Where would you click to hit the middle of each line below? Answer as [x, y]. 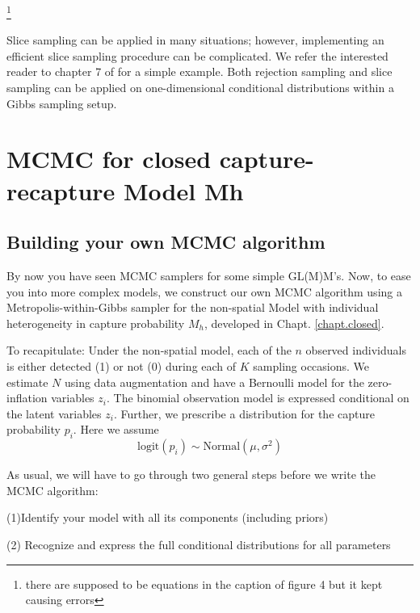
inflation [27, 398]
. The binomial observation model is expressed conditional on [258, 398]
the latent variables [54, 413]
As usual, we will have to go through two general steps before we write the [191, 474]
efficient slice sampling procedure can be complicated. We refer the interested [197, 55]
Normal [222, 447]
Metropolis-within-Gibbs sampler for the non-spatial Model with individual [193, 307]
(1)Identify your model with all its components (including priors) [168, 517]
